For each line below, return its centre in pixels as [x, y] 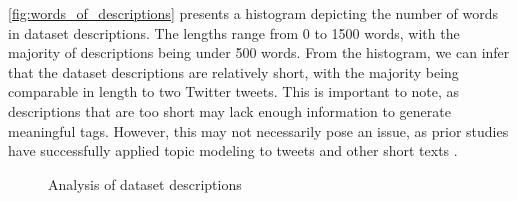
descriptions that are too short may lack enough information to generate [229, 110]
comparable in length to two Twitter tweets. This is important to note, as [234, 91]
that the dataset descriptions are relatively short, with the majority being [233, 71]
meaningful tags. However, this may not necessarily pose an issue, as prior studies [258, 130]
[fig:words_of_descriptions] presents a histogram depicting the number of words [253, 13]
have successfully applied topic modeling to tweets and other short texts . [233, 150]
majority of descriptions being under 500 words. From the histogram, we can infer [259, 52]
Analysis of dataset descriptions [145, 183]
